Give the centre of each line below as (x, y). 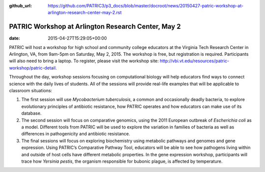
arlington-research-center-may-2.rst (85, 13)
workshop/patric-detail (32, 68)
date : (14, 38)
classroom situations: (31, 91)
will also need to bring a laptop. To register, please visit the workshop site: (84, 61)
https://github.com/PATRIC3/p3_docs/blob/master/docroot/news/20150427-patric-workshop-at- (146, 6)
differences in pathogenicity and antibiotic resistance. (76, 134)
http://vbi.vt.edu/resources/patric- (194, 61)
